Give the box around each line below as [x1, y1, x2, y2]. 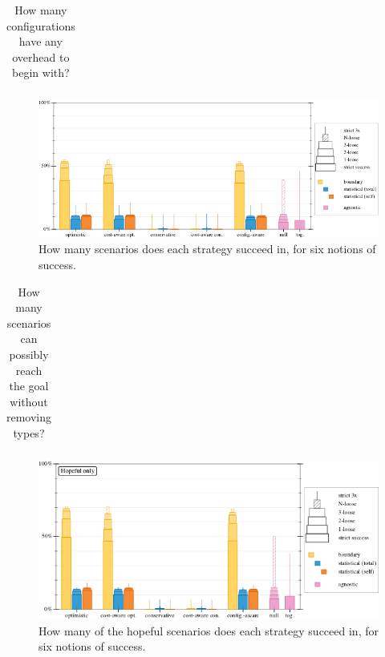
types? [13, 425, 45, 441]
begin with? [12, 64, 70, 81]
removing [6, 409, 52, 425]
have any [18, 33, 63, 50]
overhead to [12, 48, 70, 65]
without [10, 393, 48, 409]
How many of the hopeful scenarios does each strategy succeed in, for [38, 622, 379, 639]
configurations [6, 17, 75, 34]
